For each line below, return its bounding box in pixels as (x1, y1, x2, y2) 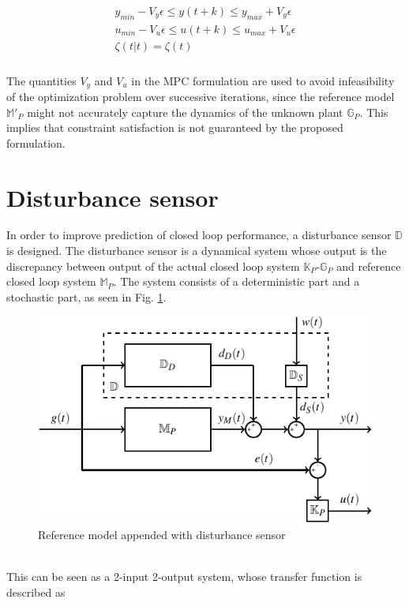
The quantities (6, 72, 77, 88)
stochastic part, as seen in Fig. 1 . (6, 288, 167, 305)
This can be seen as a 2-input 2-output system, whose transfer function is (6, 568, 362, 585)
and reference (336, 257, 401, 274)
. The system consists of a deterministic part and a (113, 273, 360, 290)
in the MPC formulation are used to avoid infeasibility (131, 72, 395, 88)
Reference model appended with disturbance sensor (38, 526, 286, 543)
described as (6, 583, 66, 600)
